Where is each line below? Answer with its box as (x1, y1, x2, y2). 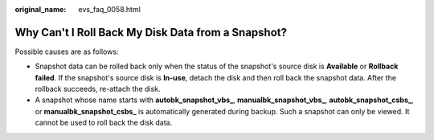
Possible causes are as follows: (14, 47, 119, 56)
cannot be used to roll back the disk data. (35, 117, 173, 128)
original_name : (14, 5, 67, 14)
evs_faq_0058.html (78, 5, 141, 14)
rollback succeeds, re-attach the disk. (35, 84, 161, 94)
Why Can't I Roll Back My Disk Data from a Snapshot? (14, 25, 287, 39)
